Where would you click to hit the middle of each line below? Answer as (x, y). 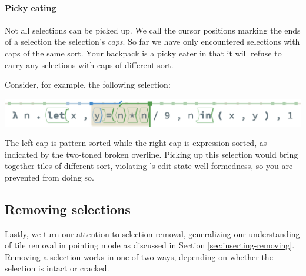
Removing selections (68, 209)
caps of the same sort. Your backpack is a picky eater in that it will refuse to (143, 53)
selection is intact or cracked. (57, 268)
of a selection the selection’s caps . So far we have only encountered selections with (152, 41)
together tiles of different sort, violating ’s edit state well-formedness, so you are (149, 166)
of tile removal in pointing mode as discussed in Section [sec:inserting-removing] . (150, 245)
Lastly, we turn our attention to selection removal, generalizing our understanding (152, 233)
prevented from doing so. (49, 177)
